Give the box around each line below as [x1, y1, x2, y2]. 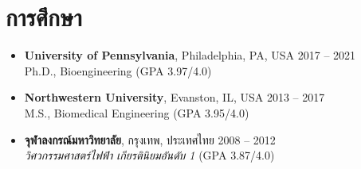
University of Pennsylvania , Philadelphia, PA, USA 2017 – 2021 [24, 47, 356, 63]
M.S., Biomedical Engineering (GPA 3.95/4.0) [24, 104, 249, 121]
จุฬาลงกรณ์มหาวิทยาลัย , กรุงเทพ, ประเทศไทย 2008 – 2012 [24, 131, 276, 148]
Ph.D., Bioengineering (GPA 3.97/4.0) [24, 62, 212, 79]
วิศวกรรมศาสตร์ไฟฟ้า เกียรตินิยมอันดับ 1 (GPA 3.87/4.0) [24, 147, 275, 163]
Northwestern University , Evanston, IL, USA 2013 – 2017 [24, 89, 325, 106]
